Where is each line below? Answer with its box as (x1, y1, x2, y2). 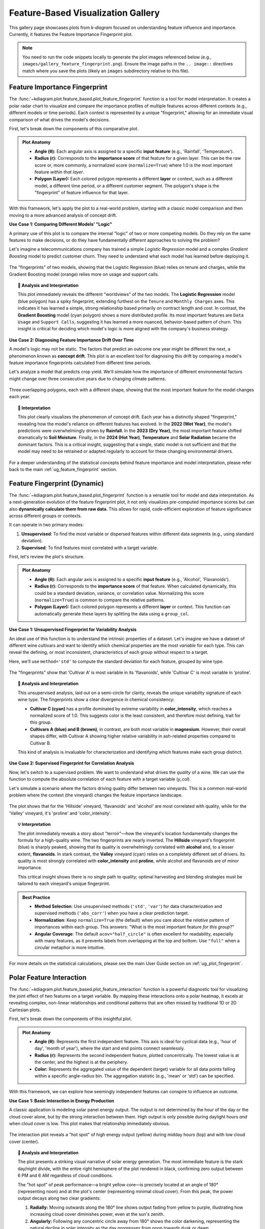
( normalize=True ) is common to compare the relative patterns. (34, 597, 165, 603)
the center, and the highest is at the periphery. (34, 1059, 128, 1065)
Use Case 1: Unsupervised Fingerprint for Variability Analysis (9, 627, 137, 633)
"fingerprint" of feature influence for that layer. (34, 190, 129, 196)
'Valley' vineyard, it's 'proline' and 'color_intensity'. (9, 810, 112, 816)
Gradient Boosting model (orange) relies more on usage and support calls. (9, 271, 159, 277)
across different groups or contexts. (9, 513, 82, 519)
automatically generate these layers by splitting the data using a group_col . (34, 611, 190, 616)
